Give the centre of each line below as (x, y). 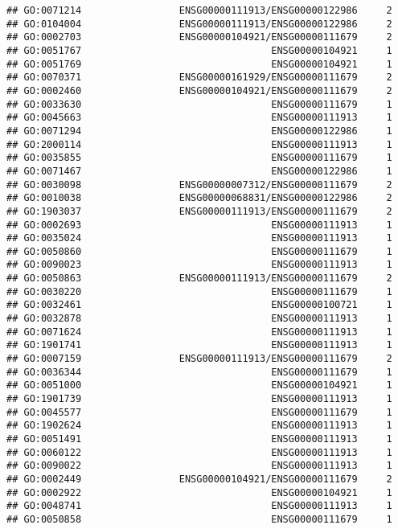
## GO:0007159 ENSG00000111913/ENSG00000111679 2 (199, 359)
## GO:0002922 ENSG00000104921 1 (199, 492)
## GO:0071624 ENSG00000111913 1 (199, 332)
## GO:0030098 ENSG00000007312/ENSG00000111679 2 (199, 185)
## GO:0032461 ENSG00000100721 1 (199, 305)
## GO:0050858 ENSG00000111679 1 (199, 519)
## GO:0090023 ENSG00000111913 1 (199, 265)
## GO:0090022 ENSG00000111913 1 (199, 466)
